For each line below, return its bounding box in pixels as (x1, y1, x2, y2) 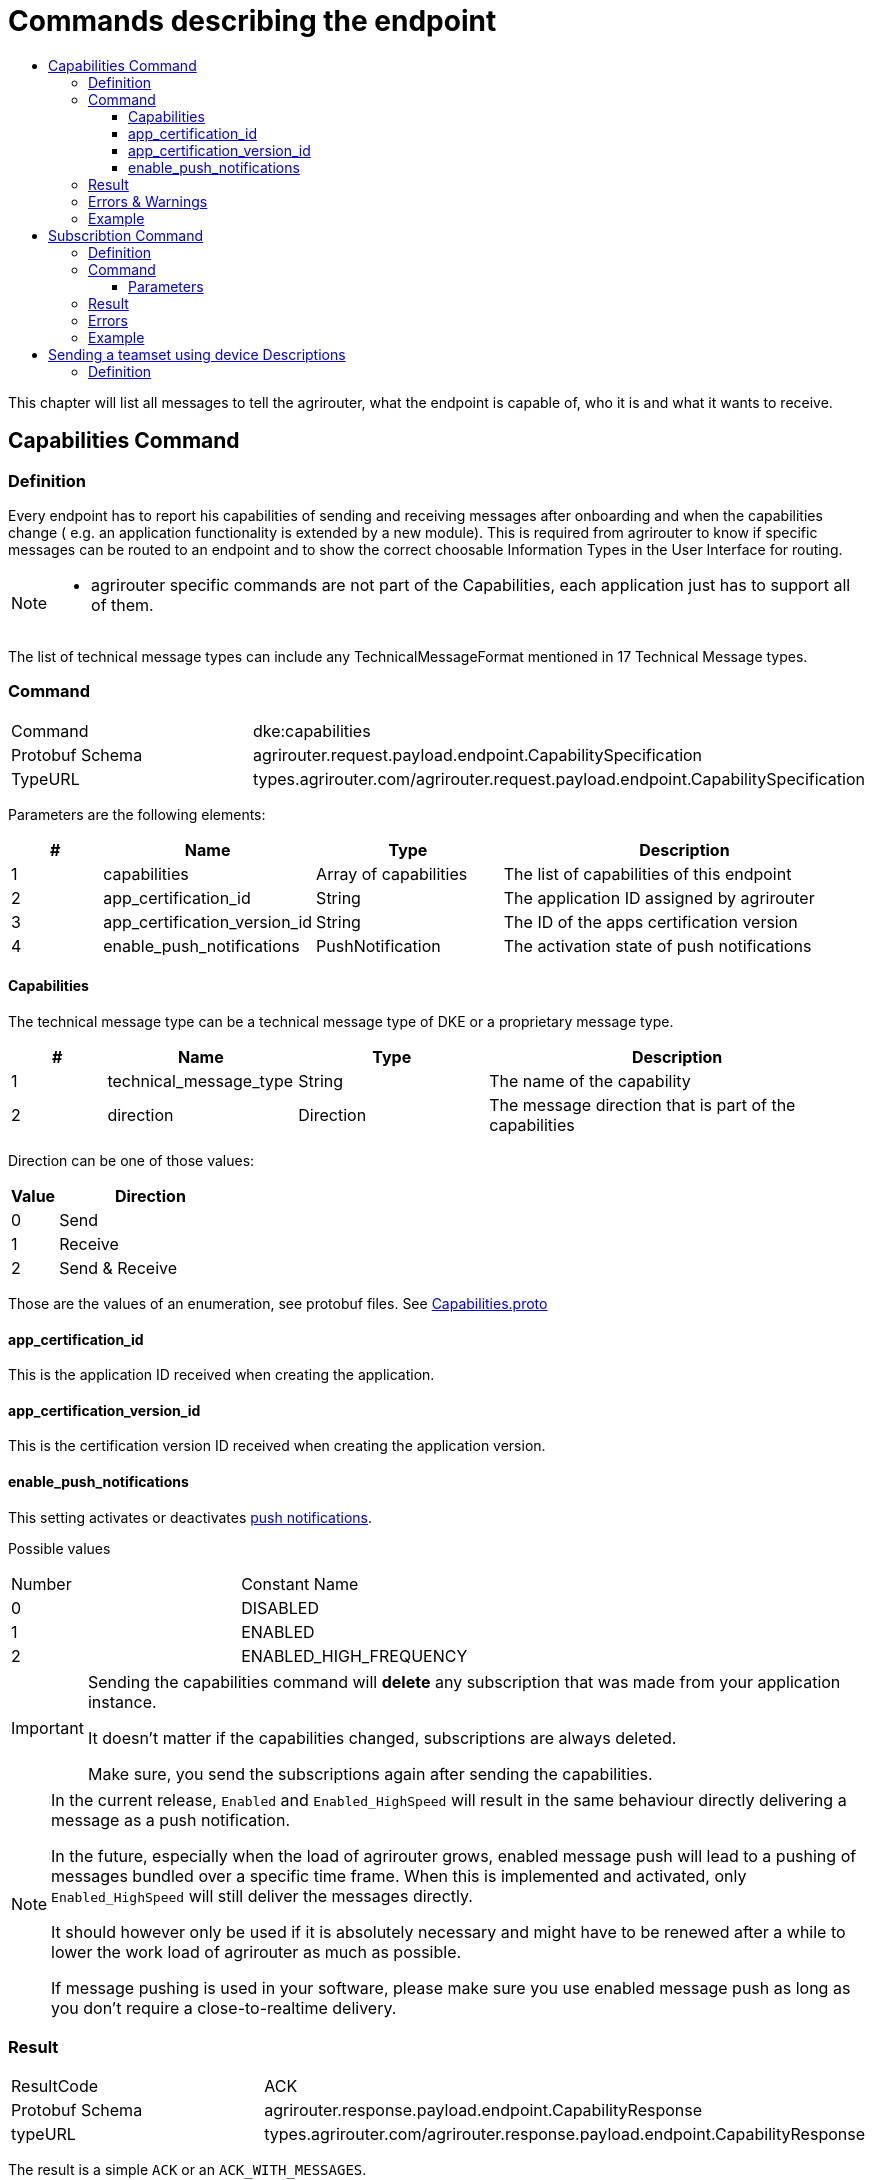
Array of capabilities (316, 863, 468, 884)
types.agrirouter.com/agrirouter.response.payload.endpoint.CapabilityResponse (264, 2124, 865, 2145)
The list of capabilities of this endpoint (503, 863, 792, 884)
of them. (91, 594, 154, 615)
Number (11, 1573, 72, 1594)
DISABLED (241, 1597, 319, 1618)
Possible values (8, 1539, 111, 1557)
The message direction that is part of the (489, 1094, 796, 1115)
